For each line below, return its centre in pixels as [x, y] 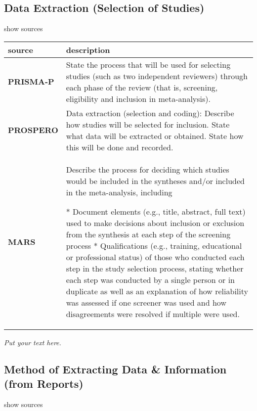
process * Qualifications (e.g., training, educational [154, 245]
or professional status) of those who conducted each [155, 257]
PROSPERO [33, 130]
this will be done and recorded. [120, 147]
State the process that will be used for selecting [148, 64]
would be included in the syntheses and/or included [155, 181]
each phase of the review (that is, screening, [142, 87]
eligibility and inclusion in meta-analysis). [138, 98]
